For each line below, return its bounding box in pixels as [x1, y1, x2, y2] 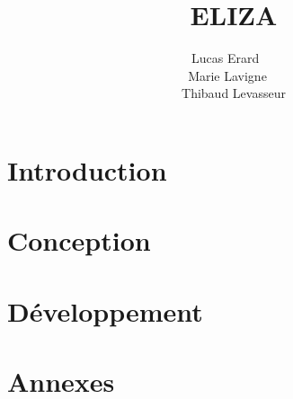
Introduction [7, 151, 167, 188]
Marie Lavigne [188, 66, 267, 84]
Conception [7, 222, 151, 259]
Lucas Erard [191, 49, 260, 67]
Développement [7, 292, 203, 329]
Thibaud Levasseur [182, 84, 286, 102]
